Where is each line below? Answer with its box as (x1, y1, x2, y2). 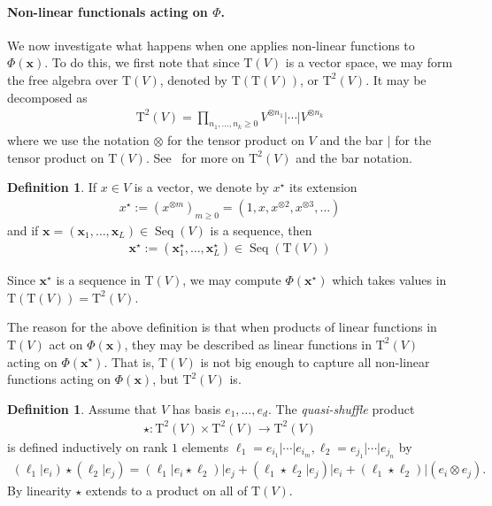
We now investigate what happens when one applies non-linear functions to (7, 35, 415, 54)
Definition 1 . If (7, 178, 97, 196)
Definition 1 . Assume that (7, 399, 158, 418)
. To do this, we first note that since (44, 53, 240, 72)
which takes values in (332, 271, 447, 289)
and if (7, 220, 39, 239)
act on (49, 334, 83, 353)
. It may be (365, 70, 427, 88)
